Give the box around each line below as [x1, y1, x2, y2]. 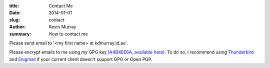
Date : [9, 10, 21, 16]
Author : [9, 24, 26, 30]
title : [9, 3, 19, 8]
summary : [9, 30, 31, 37]
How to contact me [48, 30, 88, 37]
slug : [9, 16, 20, 22]
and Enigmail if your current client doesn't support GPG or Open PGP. [9, 56, 152, 62]
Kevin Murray [48, 24, 76, 30]
